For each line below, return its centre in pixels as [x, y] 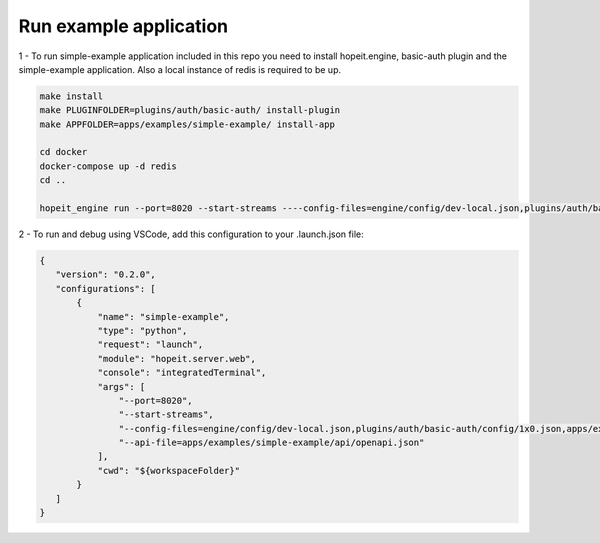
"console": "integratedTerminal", [182, 373]
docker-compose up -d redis [108, 166]
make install [71, 96]
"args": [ [121, 386]
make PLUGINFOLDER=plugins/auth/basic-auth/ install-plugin [190, 110]
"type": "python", [142, 330]
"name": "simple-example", [163, 316]
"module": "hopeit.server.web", [177, 358]
